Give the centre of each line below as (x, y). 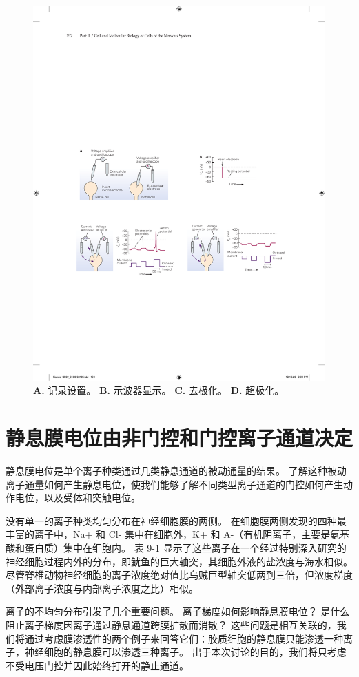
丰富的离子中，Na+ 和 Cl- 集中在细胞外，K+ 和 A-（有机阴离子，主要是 (168, 534)
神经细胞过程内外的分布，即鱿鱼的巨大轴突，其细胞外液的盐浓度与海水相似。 (179, 561)
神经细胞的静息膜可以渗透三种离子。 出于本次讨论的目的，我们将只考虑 (185, 652)
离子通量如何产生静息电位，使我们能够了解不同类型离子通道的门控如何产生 (174, 484)
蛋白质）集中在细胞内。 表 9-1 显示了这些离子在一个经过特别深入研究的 (185, 548)
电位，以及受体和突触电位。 (78, 498)
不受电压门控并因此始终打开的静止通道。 (97, 665)
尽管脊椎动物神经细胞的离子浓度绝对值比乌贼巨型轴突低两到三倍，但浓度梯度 (179, 575)
